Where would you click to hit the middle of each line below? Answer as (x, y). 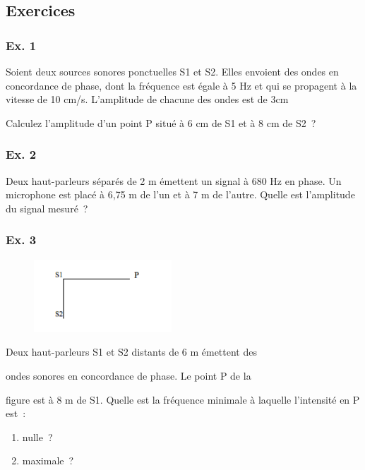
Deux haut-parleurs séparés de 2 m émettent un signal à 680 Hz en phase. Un (174, 180)
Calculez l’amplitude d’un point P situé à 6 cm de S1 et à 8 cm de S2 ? (161, 122)
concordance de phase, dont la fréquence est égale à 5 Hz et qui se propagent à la (181, 85)
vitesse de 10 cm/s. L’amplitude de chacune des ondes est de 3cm (147, 99)
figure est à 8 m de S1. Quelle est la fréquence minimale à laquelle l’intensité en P (183, 399)
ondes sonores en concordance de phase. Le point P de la (128, 375)
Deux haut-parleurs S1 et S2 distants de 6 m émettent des (131, 352)
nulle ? (37, 436)
